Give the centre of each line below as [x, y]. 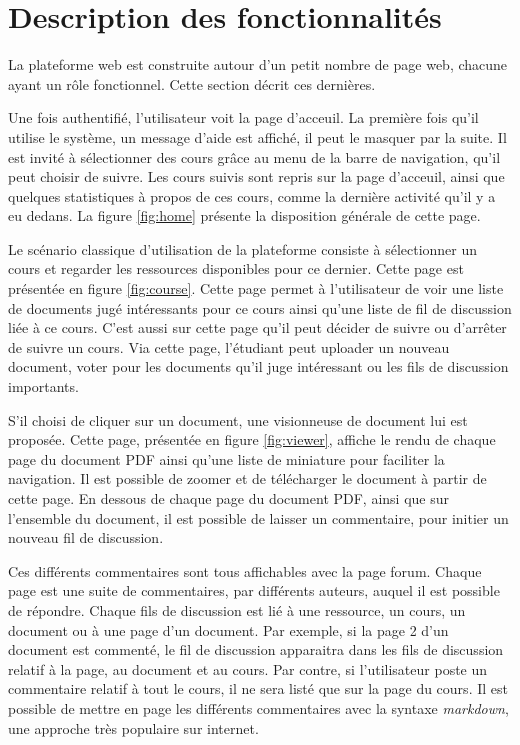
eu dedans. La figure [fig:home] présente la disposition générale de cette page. [244, 215]
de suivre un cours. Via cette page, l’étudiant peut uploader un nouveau [229, 346]
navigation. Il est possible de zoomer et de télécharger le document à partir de [247, 478]
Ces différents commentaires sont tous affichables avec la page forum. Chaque [245, 570]
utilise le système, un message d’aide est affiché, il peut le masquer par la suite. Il [257, 136]
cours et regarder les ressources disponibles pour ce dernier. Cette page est [236, 268]
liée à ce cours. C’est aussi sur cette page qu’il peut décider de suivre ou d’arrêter [257, 327]
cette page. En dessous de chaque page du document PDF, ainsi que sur [229, 498]
